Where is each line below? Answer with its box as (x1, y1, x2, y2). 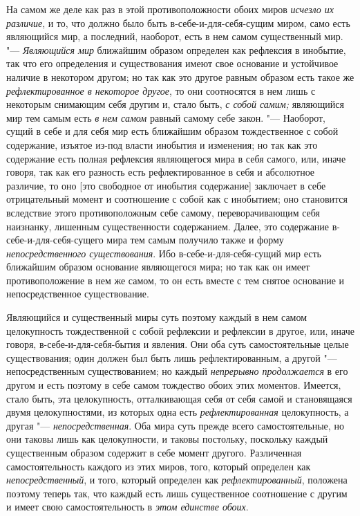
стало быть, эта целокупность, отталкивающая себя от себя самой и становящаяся (6, 391, 352, 405)
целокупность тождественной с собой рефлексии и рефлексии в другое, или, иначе (6, 323, 354, 338)
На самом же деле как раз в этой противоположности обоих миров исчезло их (6, 2, 334, 16)
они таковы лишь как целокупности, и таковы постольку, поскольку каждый (6, 432, 328, 446)
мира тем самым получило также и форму (106, 232, 284, 247)
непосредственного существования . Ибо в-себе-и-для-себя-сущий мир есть (6, 246, 321, 260)
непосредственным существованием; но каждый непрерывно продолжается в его (6, 364, 348, 378)
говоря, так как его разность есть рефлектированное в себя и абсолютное (6, 165, 315, 179)
